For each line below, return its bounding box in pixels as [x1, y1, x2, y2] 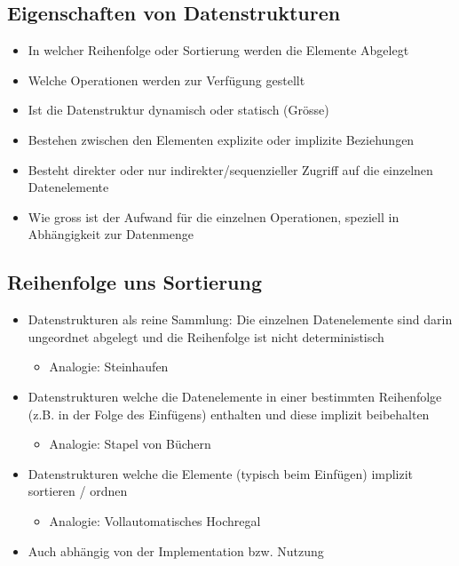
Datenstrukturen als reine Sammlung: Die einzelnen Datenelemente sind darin [28, 310, 453, 329]
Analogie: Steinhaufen [49, 357, 169, 376]
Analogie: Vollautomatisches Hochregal [49, 511, 261, 530]
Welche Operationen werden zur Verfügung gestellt [28, 70, 305, 89]
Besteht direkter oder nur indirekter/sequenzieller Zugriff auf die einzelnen [28, 160, 433, 179]
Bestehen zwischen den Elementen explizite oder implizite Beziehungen [28, 130, 415, 148]
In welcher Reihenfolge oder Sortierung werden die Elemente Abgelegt [28, 41, 409, 60]
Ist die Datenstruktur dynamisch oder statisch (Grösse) [28, 100, 329, 119]
